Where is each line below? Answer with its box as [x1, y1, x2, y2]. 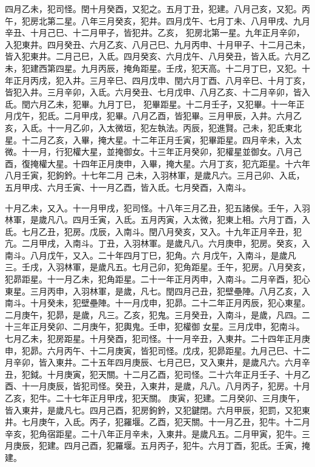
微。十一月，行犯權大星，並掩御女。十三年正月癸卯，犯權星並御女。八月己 [5, 145, 302, 158]
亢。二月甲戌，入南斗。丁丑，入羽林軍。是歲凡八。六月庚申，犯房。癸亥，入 [5, 237, 310, 250]
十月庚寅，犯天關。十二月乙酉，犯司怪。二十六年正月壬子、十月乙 [47, 367, 310, 380]
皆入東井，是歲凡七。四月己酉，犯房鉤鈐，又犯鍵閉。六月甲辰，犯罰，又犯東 [5, 403, 310, 416]
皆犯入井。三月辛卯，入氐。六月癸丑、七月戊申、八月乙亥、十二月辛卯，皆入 [5, 86, 310, 98]
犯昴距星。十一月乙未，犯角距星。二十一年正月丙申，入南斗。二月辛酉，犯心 [5, 273, 310, 285]
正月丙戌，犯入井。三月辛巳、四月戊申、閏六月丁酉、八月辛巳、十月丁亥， [13, 73, 310, 86]
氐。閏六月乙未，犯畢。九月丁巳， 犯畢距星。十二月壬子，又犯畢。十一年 [5, 97, 296, 110]
